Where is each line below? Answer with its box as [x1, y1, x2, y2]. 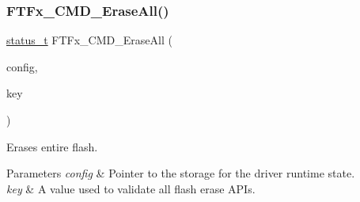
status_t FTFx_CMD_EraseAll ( [6, 32, 172, 48]
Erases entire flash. [6, 138, 98, 154]
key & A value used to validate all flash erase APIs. [6, 180, 256, 196]
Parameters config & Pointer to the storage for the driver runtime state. [6, 165, 355, 181]
